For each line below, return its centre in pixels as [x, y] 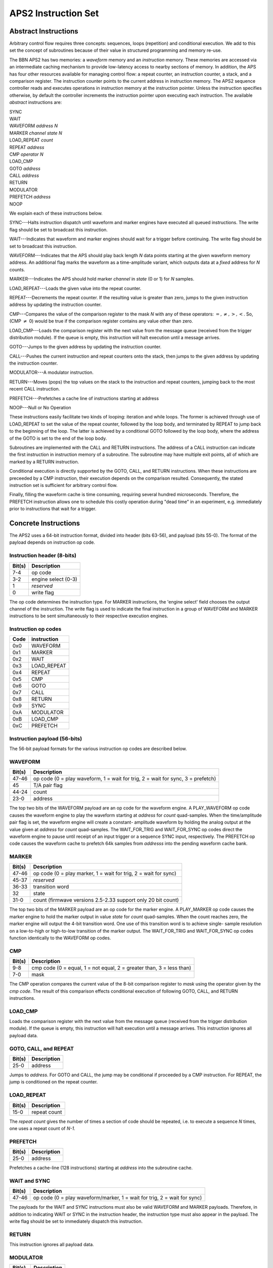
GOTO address [25, 168]
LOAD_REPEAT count [31, 140]
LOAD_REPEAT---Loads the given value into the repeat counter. [75, 288]
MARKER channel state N [36, 133]
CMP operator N [27, 154]
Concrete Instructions [45, 523]
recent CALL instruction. [35, 389]
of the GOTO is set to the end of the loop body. [58, 438]
